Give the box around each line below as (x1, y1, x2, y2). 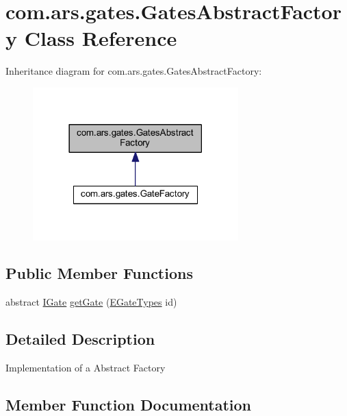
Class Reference (24, 24, 177, 52)
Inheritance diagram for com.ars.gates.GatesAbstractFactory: (5, 64, 262, 78)
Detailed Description (5, 328, 155, 350)
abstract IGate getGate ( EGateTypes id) (5, 295, 177, 309)
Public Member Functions (5, 262, 193, 284)
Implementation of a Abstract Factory (5, 360, 166, 375)
